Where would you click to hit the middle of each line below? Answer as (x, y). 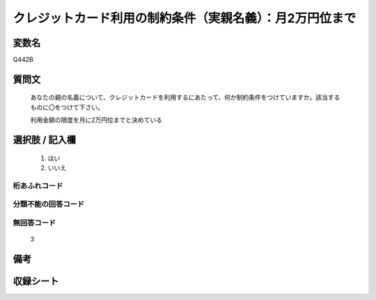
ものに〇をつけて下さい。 (67, 107)
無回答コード (34, 223)
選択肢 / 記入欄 (45, 140)
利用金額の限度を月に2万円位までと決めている (96, 120)
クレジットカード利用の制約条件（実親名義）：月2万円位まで (185, 18)
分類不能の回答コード (49, 204)
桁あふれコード (38, 186)
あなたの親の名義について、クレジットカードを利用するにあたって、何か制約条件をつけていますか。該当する (185, 97)
